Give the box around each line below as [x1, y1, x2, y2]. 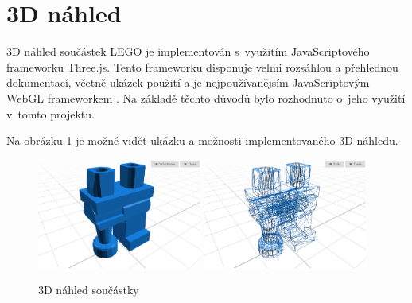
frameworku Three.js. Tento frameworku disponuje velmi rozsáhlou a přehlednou [6, 58, 398, 75]
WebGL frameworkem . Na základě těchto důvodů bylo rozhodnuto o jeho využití [6, 89, 406, 106]
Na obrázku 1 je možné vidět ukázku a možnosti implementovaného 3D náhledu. [6, 132, 398, 149]
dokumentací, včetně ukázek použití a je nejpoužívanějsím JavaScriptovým [6, 74, 370, 91]
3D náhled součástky [38, 282, 139, 298]
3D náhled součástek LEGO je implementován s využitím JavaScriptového [6, 43, 370, 60]
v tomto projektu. [6, 105, 95, 122]
